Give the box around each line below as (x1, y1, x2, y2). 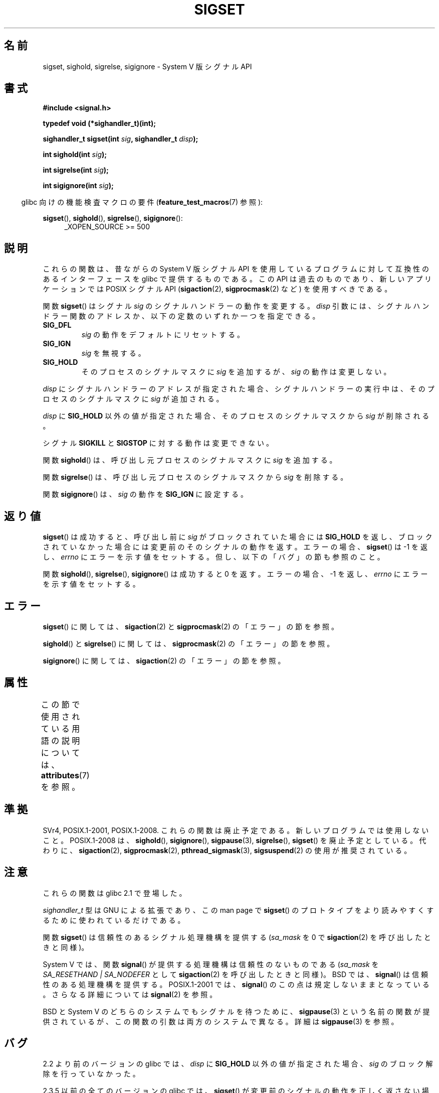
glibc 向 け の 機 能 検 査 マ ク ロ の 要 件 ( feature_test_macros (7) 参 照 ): (21, 198, 263, 207)
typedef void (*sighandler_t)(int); (43, 119, 156, 128)
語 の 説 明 (41, 735, 80, 746)
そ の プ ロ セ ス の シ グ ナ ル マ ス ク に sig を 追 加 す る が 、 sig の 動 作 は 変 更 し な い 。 (81, 367, 391, 376)
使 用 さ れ (41, 711, 80, 722)
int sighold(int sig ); (43, 150, 107, 159)
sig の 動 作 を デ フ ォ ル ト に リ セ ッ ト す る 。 (81, 330, 245, 339)
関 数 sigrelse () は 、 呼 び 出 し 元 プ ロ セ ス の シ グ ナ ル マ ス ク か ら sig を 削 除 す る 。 (43, 473, 348, 482)
